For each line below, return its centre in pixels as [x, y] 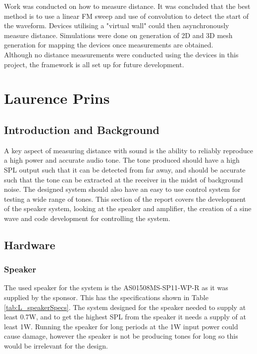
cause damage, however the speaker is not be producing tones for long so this [121, 336]
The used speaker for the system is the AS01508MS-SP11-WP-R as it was [116, 288]
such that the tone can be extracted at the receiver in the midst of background [124, 179]
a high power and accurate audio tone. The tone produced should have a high [122, 160]
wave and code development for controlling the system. [87, 218]
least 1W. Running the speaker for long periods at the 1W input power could [121, 326]
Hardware [30, 244]
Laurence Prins [57, 98]
